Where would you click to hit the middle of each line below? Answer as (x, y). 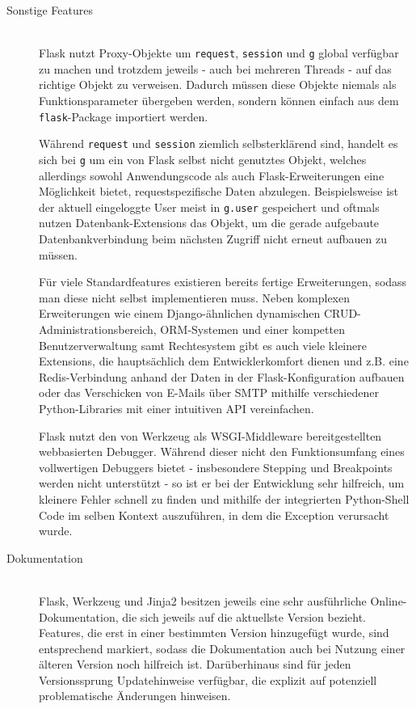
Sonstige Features (50, 10)
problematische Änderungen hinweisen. (135, 696)
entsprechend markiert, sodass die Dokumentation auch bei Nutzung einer (222, 648)
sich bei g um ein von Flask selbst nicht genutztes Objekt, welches (203, 159)
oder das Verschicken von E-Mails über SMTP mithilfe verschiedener (209, 392)
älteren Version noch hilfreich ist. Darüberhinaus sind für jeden (195, 664)
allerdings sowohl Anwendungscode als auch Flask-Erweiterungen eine (212, 175)
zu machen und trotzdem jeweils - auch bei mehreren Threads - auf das (215, 68)
